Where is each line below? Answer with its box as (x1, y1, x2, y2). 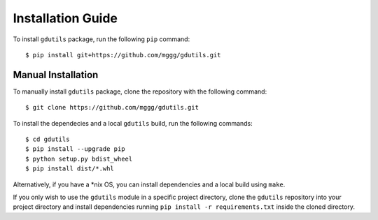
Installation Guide (13, 10, 118, 26)
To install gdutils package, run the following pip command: (13, 35, 190, 43)
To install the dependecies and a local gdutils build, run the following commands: (13, 119, 253, 127)
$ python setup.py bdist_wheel (25, 154, 133, 163)
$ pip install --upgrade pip (25, 145, 125, 153)
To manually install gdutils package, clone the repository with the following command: (13, 87, 267, 96)
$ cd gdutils (25, 135, 70, 143)
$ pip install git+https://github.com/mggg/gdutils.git (25, 51, 221, 59)
